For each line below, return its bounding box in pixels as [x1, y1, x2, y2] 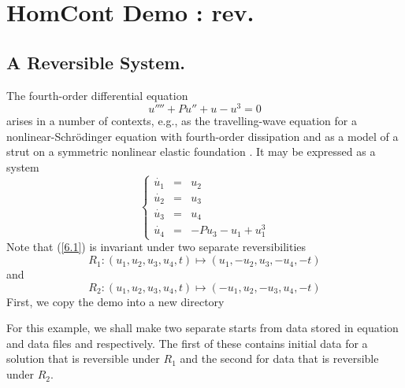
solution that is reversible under [6, 350, 160, 367]
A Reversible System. [6, 50, 186, 74]
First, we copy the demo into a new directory [6, 293, 225, 309]
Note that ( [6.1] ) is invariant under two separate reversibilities [6, 238, 307, 255]
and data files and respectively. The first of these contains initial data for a [6, 334, 368, 351]
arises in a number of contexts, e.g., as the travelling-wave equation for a [6, 113, 357, 129]
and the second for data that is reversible [180, 350, 379, 367]
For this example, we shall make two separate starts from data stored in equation [6, 320, 399, 336]
